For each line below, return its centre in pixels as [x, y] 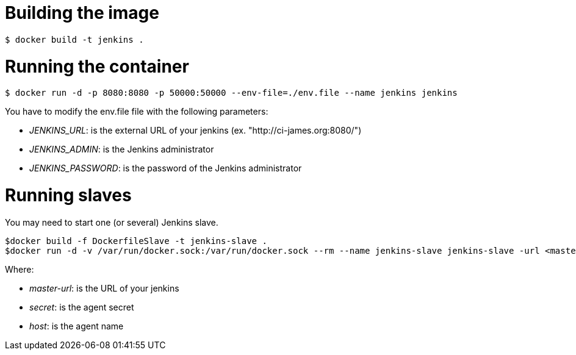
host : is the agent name [77, 326]
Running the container [97, 66]
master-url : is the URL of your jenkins [104, 288]
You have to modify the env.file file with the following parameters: [137, 112]
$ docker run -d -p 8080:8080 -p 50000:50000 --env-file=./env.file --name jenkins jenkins [231, 93]
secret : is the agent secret [82, 307]
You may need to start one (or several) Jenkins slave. [112, 222]
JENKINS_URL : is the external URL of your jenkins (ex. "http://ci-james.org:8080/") [196, 131]
